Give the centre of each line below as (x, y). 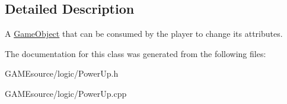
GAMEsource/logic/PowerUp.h (62, 73)
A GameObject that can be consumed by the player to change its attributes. (144, 34)
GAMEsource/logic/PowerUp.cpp (66, 93)
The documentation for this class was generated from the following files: (135, 53)
